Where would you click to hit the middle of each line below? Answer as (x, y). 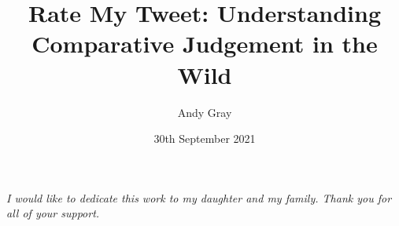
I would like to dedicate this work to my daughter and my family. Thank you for (199, 197)
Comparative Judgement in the (205, 44)
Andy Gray (205, 112)
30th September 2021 (205, 139)
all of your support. (53, 213)
